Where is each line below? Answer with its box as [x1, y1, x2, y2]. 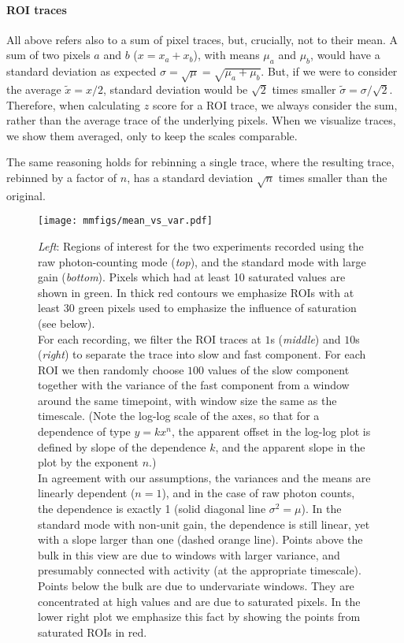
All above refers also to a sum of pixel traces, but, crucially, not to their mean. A [6, 31, 398, 47]
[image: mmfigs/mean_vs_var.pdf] [38, 215, 213, 227]
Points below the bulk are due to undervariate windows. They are [38, 578, 354, 593]
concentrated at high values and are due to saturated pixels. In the [38, 593, 361, 609]
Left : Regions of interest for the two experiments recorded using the [38, 237, 364, 254]
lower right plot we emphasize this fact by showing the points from [38, 608, 361, 625]
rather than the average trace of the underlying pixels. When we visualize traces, [6, 112, 396, 128]
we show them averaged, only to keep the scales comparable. [6, 127, 298, 143]
